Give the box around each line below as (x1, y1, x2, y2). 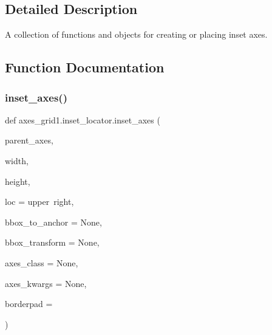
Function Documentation (5, 58, 165, 77)
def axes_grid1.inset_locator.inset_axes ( (5, 113, 160, 126)
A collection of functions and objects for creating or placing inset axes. (5, 28, 268, 41)
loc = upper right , (5, 195, 74, 208)
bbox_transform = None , (5, 236, 100, 249)
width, (5, 154, 29, 167)
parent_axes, (5, 134, 53, 147)
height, (5, 174, 30, 187)
